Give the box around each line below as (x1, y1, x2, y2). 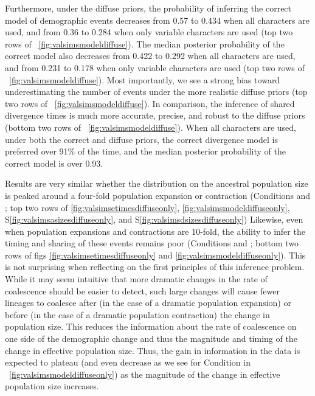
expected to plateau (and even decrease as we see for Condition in (5, 356, 251, 369)
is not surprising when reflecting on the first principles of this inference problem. (5, 260, 305, 273)
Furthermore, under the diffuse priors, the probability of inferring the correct (5, 2, 292, 14)
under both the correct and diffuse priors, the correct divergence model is (5, 133, 278, 145)
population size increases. (5, 380, 99, 392)
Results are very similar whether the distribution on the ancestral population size (5, 177, 308, 190)
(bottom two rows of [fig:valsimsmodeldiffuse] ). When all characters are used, (5, 120, 296, 133)
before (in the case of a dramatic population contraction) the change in (5, 308, 270, 321)
